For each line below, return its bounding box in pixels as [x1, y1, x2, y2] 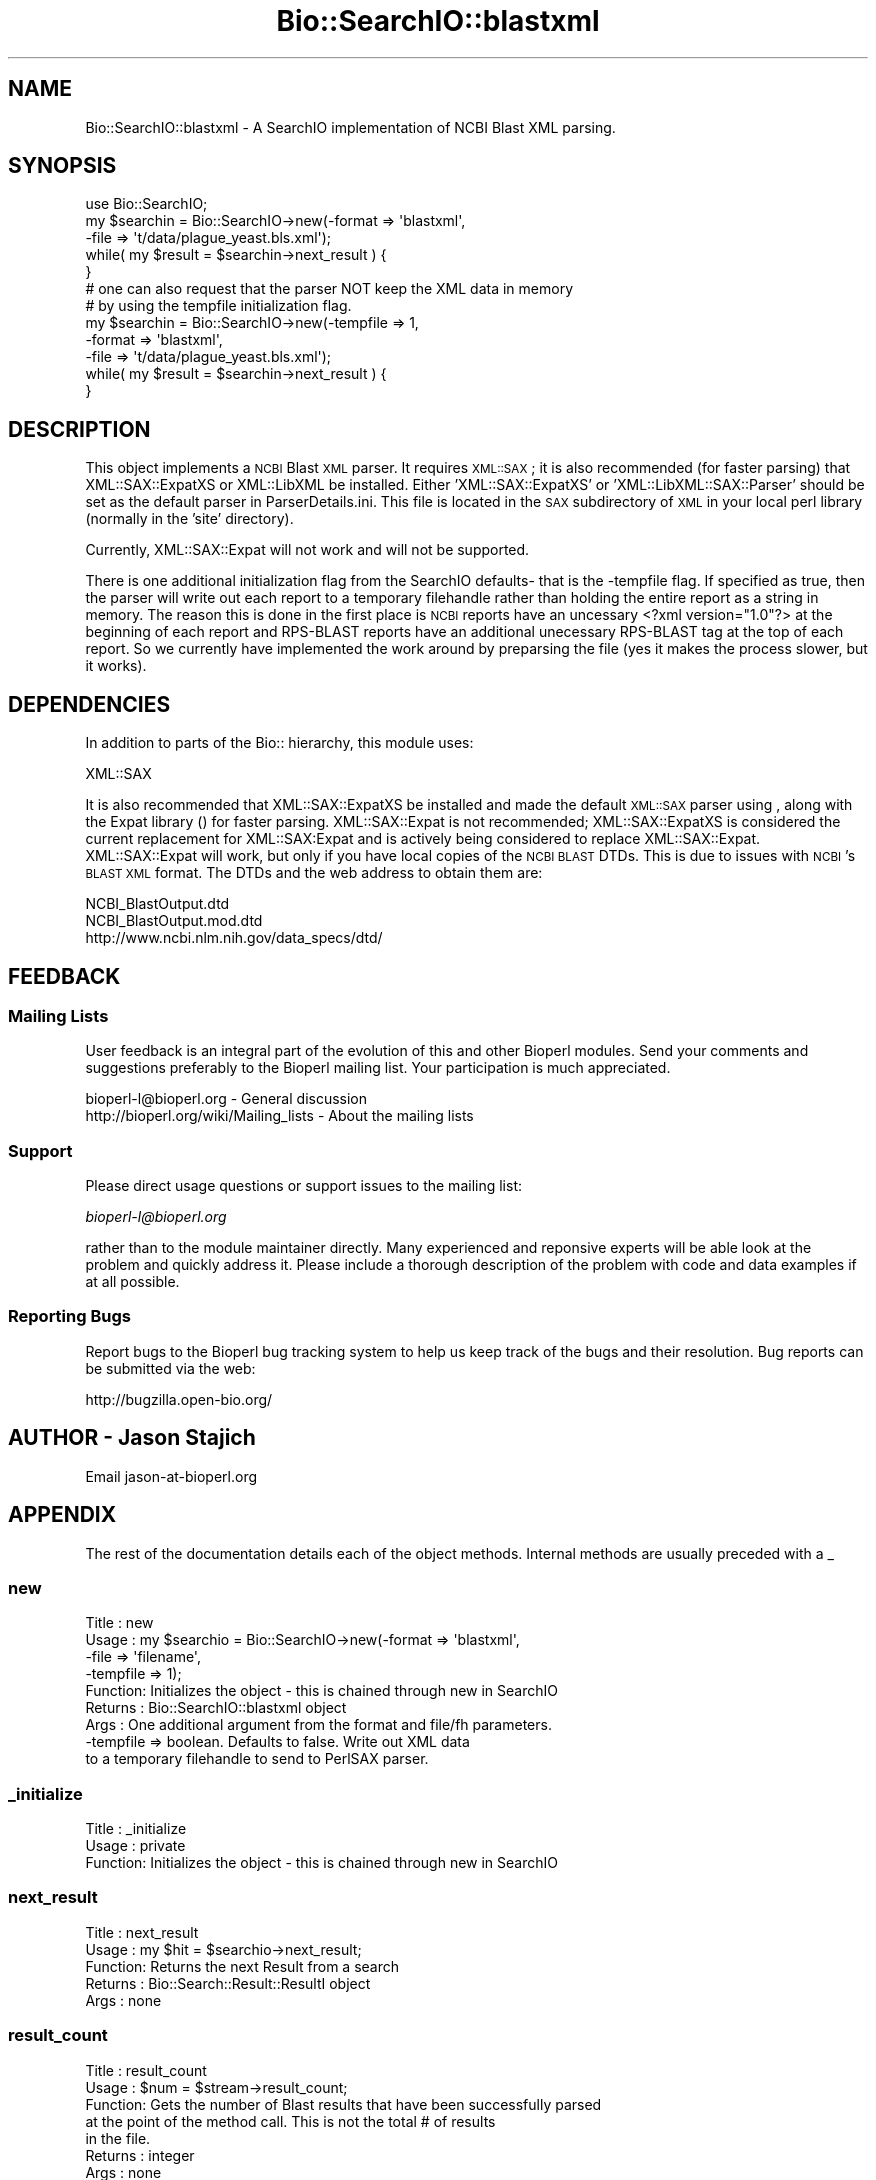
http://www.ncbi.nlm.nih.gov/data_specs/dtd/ [85, 929, 383, 947]
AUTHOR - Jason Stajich [8, 1425, 256, 1451]
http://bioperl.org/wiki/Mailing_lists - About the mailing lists [85, 1107, 474, 1125]
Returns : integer [85, 2146, 195, 2164]
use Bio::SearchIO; [85, 195, 208, 213]
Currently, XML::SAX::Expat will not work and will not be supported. [85, 541, 530, 559]
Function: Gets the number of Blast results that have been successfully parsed [85, 2095, 602, 2113]
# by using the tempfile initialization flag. [85, 297, 352, 315]
